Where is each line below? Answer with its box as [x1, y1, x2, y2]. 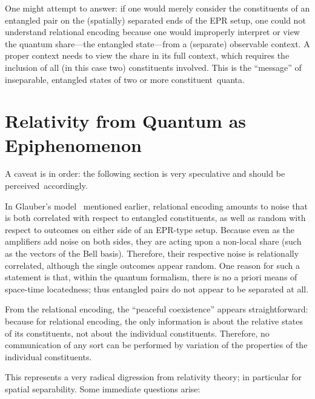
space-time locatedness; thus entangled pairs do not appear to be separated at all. [5, 282, 309, 295]
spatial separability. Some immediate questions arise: [5, 382, 201, 395]
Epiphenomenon [5, 132, 142, 157]
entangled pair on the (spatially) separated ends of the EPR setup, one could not [5, 13, 306, 26]
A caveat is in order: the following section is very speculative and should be [5, 167, 285, 180]
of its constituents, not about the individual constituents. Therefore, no [5, 326, 270, 339]
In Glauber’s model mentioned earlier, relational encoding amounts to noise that [5, 199, 308, 212]
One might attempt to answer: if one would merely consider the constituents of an [5, 2, 310, 14]
